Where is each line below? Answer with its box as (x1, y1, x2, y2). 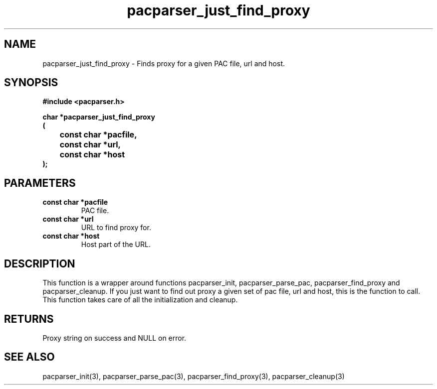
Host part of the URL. (81, 240, 151, 249)
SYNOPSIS (4, 76, 58, 89)
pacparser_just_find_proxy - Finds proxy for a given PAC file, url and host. (42, 59, 285, 68)
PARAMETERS (4, 176, 76, 189)
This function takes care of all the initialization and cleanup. (42, 295, 238, 304)
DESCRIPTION (4, 257, 75, 270)
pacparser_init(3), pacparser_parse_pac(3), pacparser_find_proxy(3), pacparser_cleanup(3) (42, 372, 345, 381)
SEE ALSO (4, 351, 55, 364)
